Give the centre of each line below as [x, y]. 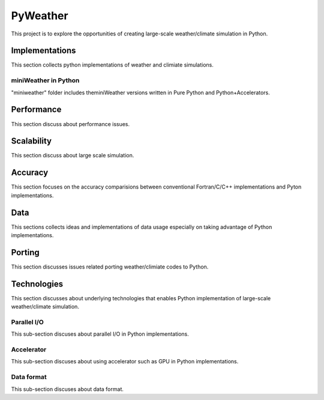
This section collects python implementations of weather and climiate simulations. [112, 65]
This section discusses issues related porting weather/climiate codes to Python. [110, 267]
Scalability [31, 141]
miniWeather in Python [45, 80]
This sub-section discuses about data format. [67, 389]
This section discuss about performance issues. [70, 124]
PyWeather [40, 16]
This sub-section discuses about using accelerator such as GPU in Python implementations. [125, 362]
